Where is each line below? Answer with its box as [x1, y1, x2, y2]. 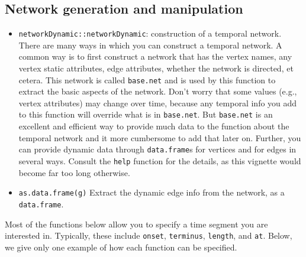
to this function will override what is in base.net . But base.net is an [18, 108, 273, 121]
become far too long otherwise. [18, 166, 130, 178]
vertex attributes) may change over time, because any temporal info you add [18, 96, 297, 109]
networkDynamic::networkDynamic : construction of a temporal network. [18, 27, 282, 40]
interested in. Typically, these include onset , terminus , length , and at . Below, [5, 229, 292, 242]
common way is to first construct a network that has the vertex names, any [18, 50, 292, 63]
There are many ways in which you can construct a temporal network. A [18, 38, 282, 51]
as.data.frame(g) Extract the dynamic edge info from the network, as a [18, 186, 285, 199]
